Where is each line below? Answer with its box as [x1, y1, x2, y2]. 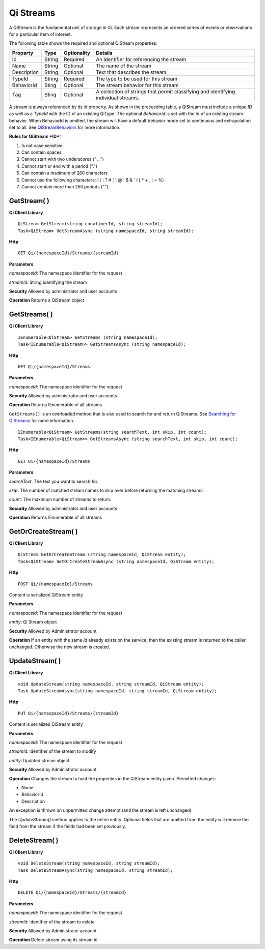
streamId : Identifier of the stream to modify [9, 748, 97, 754]
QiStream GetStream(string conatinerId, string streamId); [18, 221, 163, 227]
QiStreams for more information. [9, 418, 75, 424]
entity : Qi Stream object [9, 619, 57, 625]
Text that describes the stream [96, 69, 167, 76]
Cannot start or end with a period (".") [21, 163, 98, 169]
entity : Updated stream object [9, 757, 70, 763]
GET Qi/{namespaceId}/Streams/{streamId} [18, 250, 119, 256]
